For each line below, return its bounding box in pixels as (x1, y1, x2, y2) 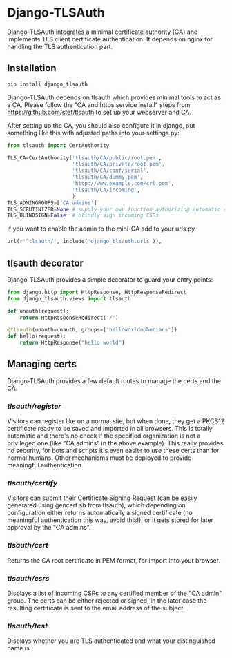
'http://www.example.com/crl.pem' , (72, 180, 175, 187)
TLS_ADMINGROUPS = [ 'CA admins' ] (7, 199, 97, 206)
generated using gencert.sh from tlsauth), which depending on (7, 501, 186, 510)
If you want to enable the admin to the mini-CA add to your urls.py (7, 224, 195, 233)
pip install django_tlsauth (7, 81, 88, 88)
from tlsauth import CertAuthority (7, 142, 110, 149)
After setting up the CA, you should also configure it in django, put (7, 121, 195, 129)
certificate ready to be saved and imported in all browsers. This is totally (7, 425, 213, 433)
